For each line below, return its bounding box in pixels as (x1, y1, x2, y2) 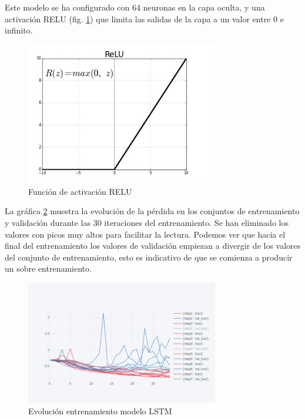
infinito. (5, 24, 33, 36)
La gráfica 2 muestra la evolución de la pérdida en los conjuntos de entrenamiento (5, 205, 300, 217)
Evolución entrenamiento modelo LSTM (28, 405, 172, 417)
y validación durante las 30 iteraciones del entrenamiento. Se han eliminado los (5, 217, 289, 229)
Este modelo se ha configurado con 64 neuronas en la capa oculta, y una (5, 1, 265, 13)
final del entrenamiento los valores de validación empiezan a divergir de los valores (5, 239, 301, 252)
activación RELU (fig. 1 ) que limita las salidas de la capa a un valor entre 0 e (5, 12, 284, 25)
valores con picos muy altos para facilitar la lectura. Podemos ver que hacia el (5, 228, 286, 240)
